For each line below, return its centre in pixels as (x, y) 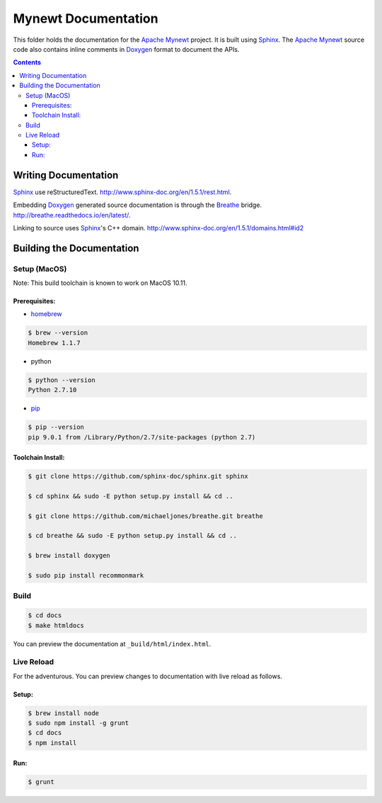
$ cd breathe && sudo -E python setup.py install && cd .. (132, 536)
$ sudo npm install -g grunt (79, 723)
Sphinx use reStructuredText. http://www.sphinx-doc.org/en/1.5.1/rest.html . (122, 192)
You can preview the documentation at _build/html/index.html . (112, 644)
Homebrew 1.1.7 (54, 343)
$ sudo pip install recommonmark (86, 575)
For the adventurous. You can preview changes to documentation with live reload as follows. (148, 676)
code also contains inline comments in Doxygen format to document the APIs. (126, 49)
